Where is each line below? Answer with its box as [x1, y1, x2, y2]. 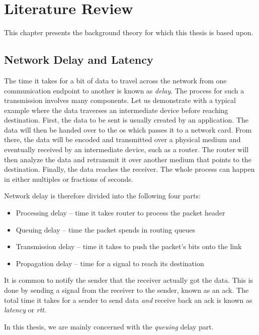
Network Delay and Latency [4, 52, 153, 67]
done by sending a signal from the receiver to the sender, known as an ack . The [4, 285, 249, 295]
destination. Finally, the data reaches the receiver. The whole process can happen [4, 164, 255, 174]
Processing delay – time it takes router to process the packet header [16, 207, 225, 218]
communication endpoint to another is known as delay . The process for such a [4, 85, 244, 95]
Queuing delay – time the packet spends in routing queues [16, 224, 195, 235]
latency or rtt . [4, 304, 46, 315]
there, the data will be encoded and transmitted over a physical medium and [4, 134, 241, 145]
